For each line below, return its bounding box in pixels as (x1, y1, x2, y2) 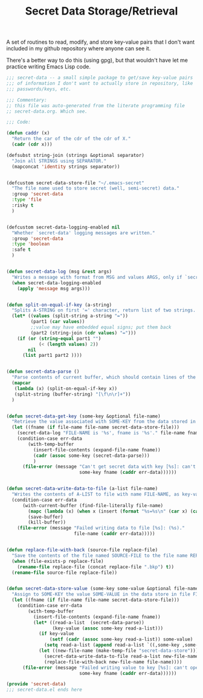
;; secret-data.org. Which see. (6, 108, 88, 115)
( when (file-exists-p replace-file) (11, 558, 104, 564)
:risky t (11, 202, 34, 208)
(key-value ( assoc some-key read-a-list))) (52, 625, 164, 631)
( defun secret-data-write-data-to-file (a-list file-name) (6, 486, 158, 492)
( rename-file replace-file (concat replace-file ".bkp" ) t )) (17, 563, 174, 570)
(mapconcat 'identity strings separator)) (11, 164, 120, 170)
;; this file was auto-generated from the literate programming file (6, 102, 185, 108)
